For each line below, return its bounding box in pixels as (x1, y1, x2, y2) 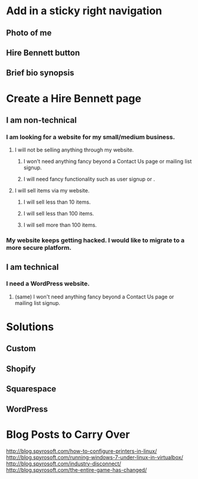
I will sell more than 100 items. (23, 221, 97, 229)
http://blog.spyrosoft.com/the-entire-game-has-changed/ (6, 466, 147, 473)
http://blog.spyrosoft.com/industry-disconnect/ (6, 460, 121, 467)
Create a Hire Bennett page (6, 92, 142, 105)
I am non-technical (6, 115, 77, 125)
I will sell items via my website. (14, 187, 90, 194)
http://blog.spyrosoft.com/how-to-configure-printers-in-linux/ (6, 447, 157, 454)
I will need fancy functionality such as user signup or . (23, 176, 155, 183)
